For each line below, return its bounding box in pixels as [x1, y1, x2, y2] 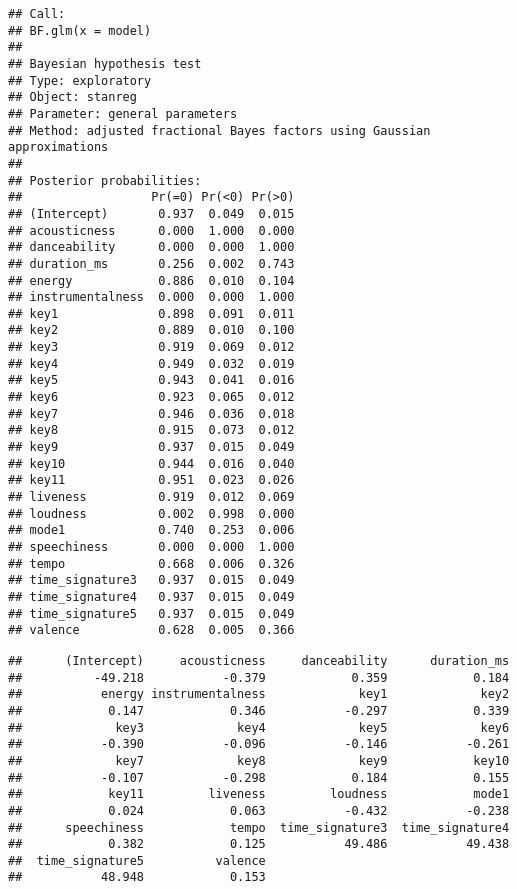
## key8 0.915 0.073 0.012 [8, 423, 295, 438]
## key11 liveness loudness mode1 [8, 787, 510, 802]
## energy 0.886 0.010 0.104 [8, 273, 295, 288]
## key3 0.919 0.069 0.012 [8, 340, 295, 355]
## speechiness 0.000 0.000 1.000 [8, 540, 295, 554]
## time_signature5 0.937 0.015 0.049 [8, 606, 295, 621]
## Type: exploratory [8, 73, 152, 88]
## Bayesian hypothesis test [8, 56, 202, 71]
